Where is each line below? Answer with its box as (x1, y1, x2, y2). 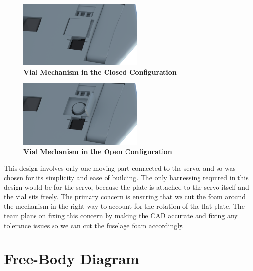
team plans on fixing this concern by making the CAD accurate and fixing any (4, 210, 238, 220)
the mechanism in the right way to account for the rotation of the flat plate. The (4, 201, 245, 211)
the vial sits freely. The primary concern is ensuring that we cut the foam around (4, 191, 246, 201)
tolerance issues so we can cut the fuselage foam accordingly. (4, 220, 184, 230)
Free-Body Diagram (4, 249, 139, 269)
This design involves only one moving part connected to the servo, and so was (4, 162, 236, 173)
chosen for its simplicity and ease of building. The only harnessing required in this (4, 172, 249, 182)
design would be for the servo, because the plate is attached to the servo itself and (4, 182, 249, 192)
